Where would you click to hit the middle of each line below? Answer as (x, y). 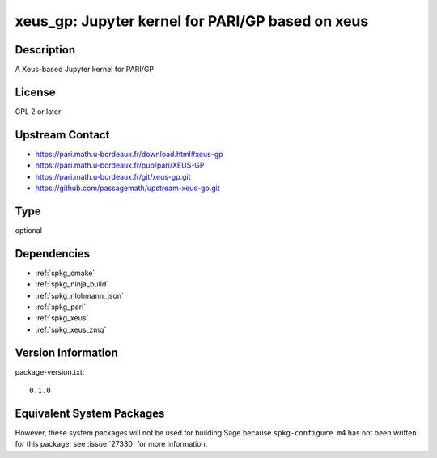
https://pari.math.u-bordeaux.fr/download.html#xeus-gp (129, 154)
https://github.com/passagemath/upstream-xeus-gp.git (127, 188)
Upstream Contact (62, 135)
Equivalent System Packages (90, 413)
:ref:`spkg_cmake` (65, 273)
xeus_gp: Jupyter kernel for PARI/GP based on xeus (192, 21)
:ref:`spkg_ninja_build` (72, 284)
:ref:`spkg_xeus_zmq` (71, 329)
